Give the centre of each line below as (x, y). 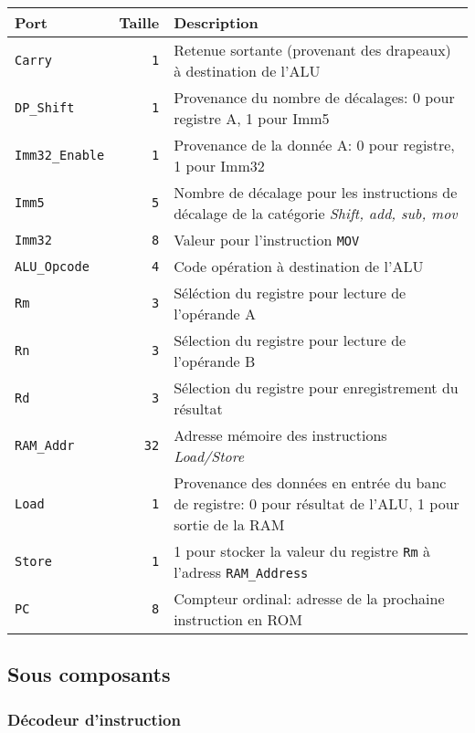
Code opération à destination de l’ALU (299, 266)
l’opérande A (215, 314)
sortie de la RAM (229, 524)
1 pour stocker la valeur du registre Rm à (302, 551)
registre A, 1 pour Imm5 (252, 118)
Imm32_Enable (60, 155)
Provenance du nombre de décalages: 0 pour (314, 97)
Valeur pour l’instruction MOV (267, 240)
